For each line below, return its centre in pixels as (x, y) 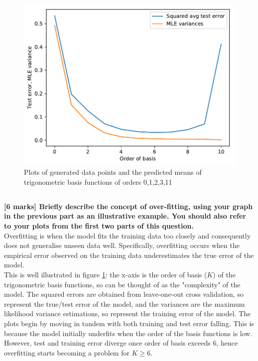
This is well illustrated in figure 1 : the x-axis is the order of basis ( (106, 274)
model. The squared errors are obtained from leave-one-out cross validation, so (124, 294)
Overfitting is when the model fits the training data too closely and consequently (128, 235)
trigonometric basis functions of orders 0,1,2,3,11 (98, 181)
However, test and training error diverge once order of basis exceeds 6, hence (121, 343)
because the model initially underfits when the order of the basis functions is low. (128, 333)
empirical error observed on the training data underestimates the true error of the (129, 255)
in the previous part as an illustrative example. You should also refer (125, 216)
